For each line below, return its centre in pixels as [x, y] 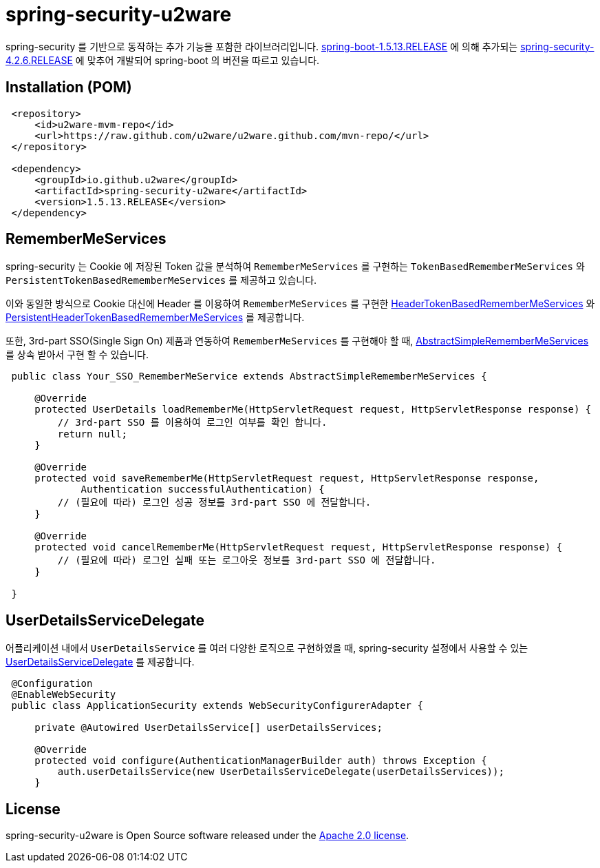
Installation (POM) [69, 87]
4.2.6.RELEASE [39, 60]
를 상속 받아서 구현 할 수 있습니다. [77, 355]
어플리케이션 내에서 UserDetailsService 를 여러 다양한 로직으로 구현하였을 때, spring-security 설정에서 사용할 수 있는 [267, 648]
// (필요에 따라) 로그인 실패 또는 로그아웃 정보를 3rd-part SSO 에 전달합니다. [247, 560]
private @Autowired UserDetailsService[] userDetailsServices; [208, 728]
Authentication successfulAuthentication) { [203, 489]
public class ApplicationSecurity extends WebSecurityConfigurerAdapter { [217, 706]
